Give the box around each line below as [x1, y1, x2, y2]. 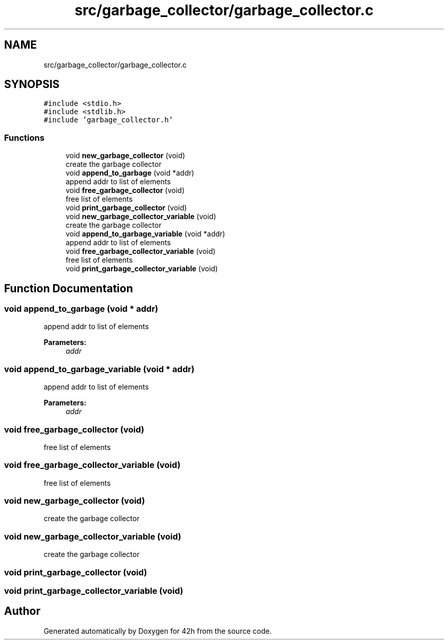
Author [4, 605, 40, 618]
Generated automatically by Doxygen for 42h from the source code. [43, 626, 272, 635]
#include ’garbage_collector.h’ [43, 116, 173, 124]
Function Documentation [4, 282, 133, 295]
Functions [4, 132, 44, 143]
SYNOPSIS [4, 78, 60, 91]
